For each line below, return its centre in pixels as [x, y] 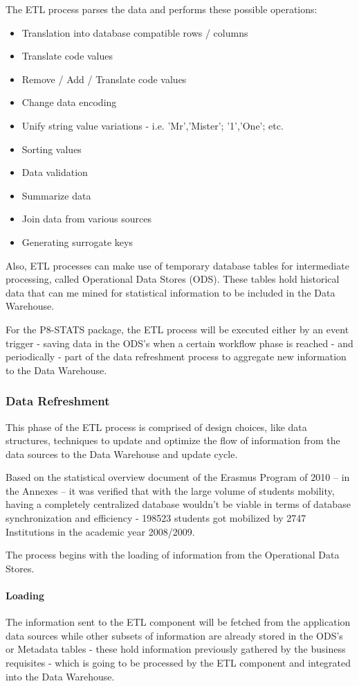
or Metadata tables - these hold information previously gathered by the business [176, 649]
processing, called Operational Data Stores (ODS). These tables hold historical [173, 279]
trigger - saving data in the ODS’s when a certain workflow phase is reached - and [179, 343]
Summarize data [56, 195]
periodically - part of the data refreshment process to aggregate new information [176, 357]
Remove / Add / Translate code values [104, 79]
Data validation [55, 172]
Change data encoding [69, 102]
